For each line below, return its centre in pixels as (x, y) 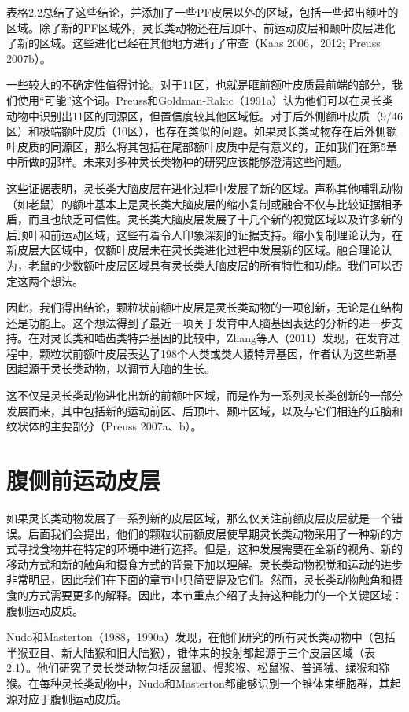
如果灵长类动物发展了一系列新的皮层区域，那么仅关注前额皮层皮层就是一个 (199, 517)
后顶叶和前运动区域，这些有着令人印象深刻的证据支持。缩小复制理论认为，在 (204, 234)
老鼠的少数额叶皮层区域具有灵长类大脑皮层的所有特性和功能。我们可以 (210, 265)
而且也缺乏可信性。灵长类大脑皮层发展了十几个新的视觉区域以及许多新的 (215, 219)
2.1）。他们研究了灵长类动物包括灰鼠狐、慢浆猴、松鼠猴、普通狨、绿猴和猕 (198, 668)
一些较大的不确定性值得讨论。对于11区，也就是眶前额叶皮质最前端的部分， (199, 85)
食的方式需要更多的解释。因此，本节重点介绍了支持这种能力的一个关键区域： (204, 594)
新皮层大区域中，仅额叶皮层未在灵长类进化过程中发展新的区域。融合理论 (193, 250)
